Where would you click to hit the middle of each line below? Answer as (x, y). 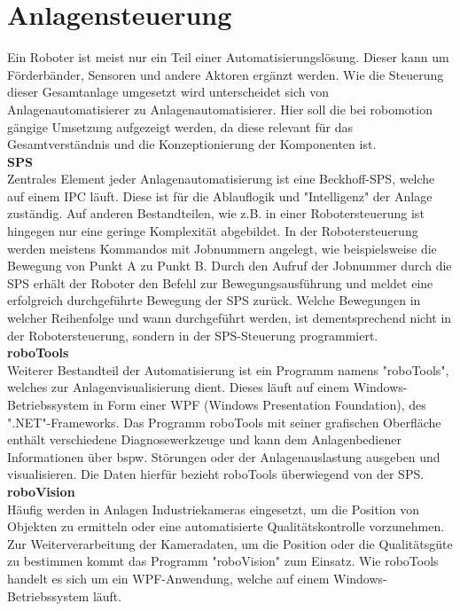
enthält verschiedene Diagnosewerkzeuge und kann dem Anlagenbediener (204, 439)
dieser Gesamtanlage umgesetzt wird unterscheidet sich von (168, 92)
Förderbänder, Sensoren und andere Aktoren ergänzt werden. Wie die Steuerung (226, 74)
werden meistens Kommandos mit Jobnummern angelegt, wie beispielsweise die (222, 248)
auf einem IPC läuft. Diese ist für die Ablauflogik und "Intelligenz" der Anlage (220, 196)
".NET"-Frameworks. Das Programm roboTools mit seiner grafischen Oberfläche (224, 422)
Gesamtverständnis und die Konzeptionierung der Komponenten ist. (192, 144)
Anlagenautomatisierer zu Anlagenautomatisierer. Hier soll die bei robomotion (220, 109)
